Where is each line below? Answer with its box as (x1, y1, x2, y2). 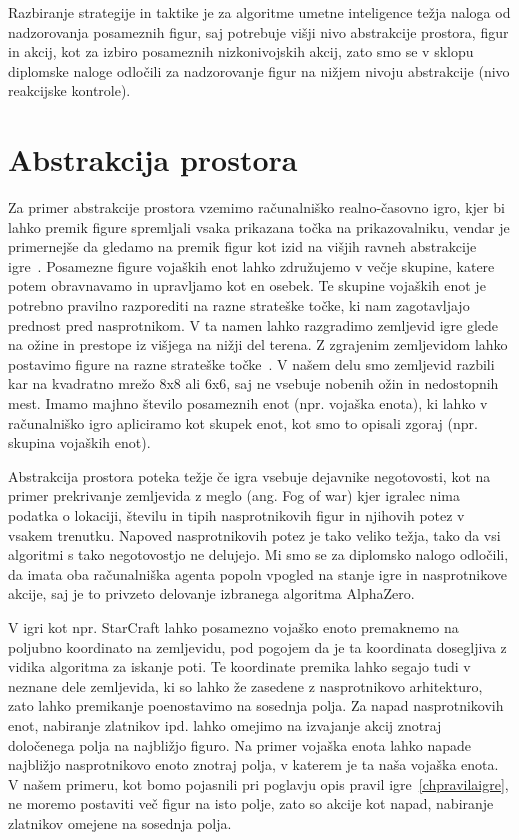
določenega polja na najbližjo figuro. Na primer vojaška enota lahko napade (8, 734, 472, 755)
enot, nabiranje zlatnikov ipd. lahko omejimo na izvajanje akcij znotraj (8, 714, 442, 735)
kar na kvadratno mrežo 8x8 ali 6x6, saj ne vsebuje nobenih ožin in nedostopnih (8, 373, 499, 394)
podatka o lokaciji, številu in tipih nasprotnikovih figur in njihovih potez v (8, 505, 465, 525)
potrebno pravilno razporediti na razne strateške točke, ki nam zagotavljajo (8, 295, 470, 316)
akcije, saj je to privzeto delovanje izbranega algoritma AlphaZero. (8, 583, 415, 604)
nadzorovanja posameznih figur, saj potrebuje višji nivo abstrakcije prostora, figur (8, 21, 509, 42)
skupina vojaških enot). (8, 432, 151, 453)
